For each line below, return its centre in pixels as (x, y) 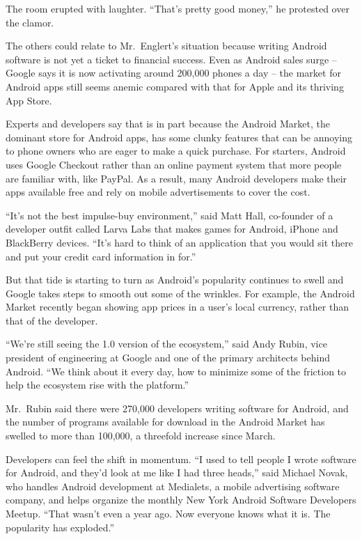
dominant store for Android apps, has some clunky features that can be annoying (179, 137)
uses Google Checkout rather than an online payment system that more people (174, 164)
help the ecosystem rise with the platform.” (97, 385)
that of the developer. (52, 320)
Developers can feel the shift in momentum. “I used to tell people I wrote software (181, 459)
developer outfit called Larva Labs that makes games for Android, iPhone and (172, 229)
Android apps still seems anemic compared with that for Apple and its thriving (175, 86)
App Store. (29, 100)
